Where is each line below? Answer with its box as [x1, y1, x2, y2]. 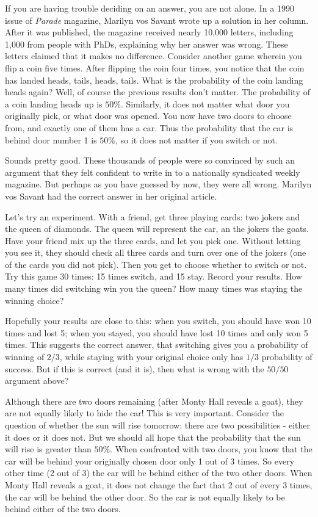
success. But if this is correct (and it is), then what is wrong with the [5, 362, 264, 375]
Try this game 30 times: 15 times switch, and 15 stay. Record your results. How [5, 270, 302, 283]
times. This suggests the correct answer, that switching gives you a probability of [5, 338, 308, 351]
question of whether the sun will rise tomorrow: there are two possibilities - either [5, 419, 311, 431]
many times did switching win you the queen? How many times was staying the [5, 282, 303, 295]
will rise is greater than [5, 443, 92, 455]
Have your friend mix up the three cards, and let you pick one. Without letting [5, 234, 301, 247]
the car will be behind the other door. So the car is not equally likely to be [5, 490, 285, 503]
